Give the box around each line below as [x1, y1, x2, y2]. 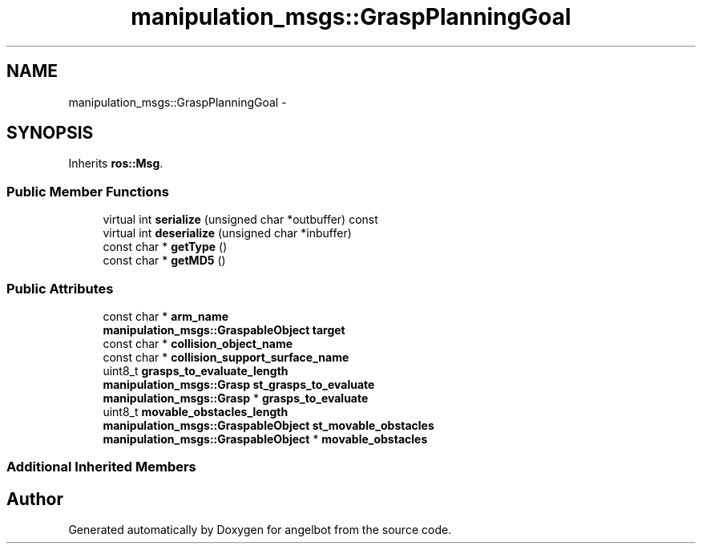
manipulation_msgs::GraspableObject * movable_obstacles [103, 431, 428, 446]
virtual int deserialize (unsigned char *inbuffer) [103, 226, 352, 241]
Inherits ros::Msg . [68, 156, 163, 171]
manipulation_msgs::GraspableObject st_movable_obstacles [103, 418, 434, 432]
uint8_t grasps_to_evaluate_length [103, 363, 288, 378]
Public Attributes [6, 280, 114, 297]
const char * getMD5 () [103, 253, 226, 268]
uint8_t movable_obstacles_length [103, 404, 288, 419]
